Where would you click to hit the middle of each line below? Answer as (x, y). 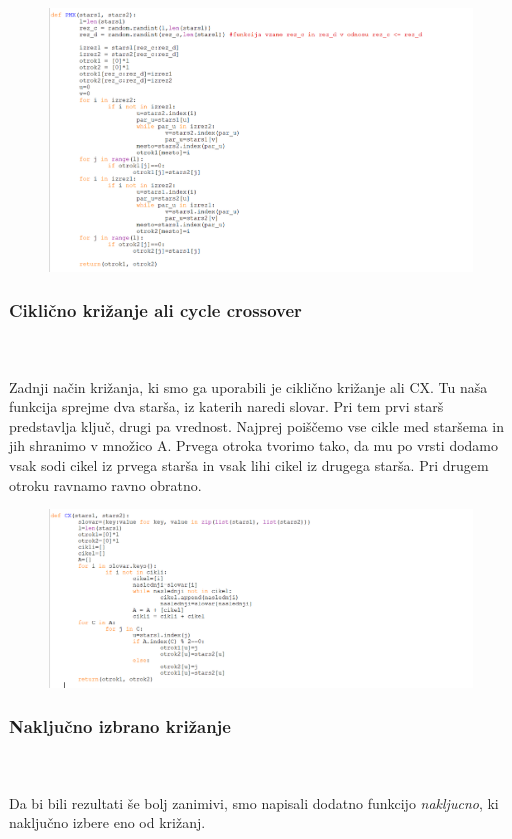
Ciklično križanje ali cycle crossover (155, 310)
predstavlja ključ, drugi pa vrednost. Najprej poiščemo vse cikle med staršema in (256, 425)
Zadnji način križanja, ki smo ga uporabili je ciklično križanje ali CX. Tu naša (248, 386)
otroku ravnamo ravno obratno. (105, 484)
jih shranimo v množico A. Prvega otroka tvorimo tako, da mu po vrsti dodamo (254, 445)
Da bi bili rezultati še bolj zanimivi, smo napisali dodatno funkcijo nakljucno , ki (254, 802)
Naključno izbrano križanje (120, 726)
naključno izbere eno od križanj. (107, 822)
